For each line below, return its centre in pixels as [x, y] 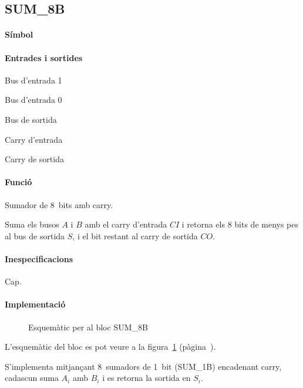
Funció [18, 182]
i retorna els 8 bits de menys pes [240, 224]
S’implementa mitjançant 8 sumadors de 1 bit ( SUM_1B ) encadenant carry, [143, 366]
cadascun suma [32, 378]
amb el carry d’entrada [126, 224]
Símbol [19, 34]
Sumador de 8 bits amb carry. [59, 204]
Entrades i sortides [44, 57]
